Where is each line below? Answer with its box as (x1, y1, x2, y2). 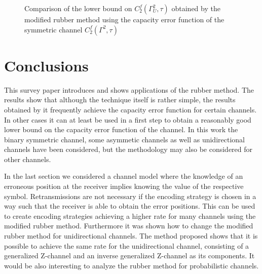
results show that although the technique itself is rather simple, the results (4, 94, 236, 105)
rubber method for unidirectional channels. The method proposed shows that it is (4, 230, 258, 241)
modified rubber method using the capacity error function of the (24, 14, 224, 24)
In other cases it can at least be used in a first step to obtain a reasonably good (4, 114, 251, 125)
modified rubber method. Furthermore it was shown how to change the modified (4, 220, 253, 231)
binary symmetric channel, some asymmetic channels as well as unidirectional (4, 134, 245, 144)
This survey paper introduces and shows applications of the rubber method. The (4, 84, 254, 95)
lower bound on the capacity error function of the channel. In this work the (4, 124, 238, 135)
